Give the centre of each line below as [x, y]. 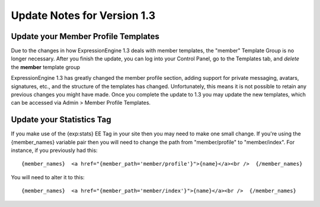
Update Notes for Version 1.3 [83, 15]
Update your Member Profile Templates [85, 36]
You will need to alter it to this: [48, 177]
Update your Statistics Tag [61, 120]
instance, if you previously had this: [54, 150]
